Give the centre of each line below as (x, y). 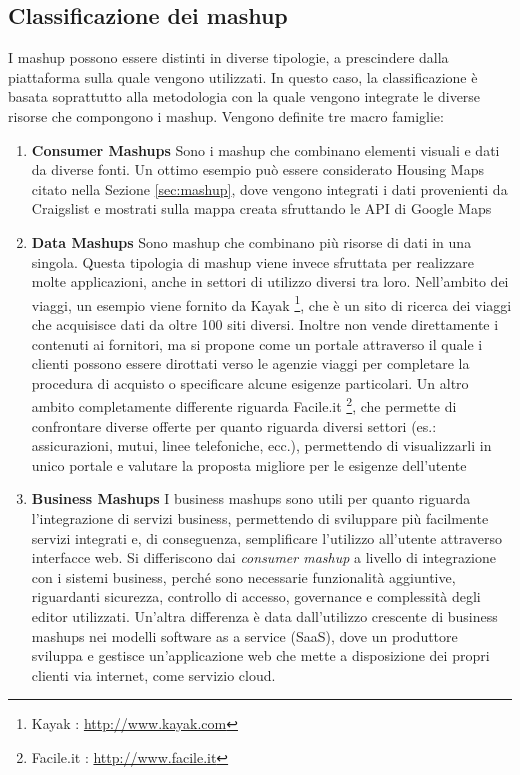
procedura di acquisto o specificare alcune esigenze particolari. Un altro (250, 382)
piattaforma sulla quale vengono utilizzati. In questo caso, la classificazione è (243, 76)
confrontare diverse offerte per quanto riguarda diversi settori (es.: (234, 425)
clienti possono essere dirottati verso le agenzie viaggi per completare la (250, 363)
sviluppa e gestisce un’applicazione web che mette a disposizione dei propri (260, 655)
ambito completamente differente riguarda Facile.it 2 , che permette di (244, 405)
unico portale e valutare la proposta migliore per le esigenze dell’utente (249, 464)
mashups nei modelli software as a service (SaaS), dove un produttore (244, 635)
